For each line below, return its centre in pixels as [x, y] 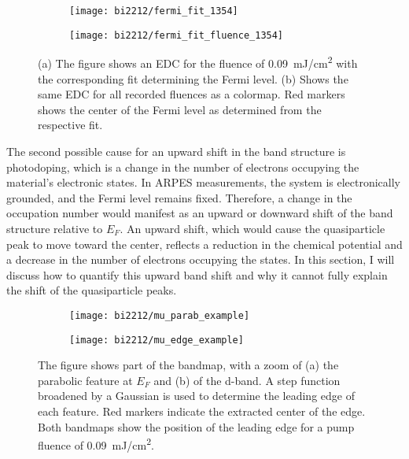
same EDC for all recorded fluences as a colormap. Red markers [192, 94]
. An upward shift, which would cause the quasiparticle [252, 228]
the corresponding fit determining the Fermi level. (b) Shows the [193, 78]
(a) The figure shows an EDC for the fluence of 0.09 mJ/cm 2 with [198, 62]
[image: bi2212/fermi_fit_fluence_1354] [177, 35]
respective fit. [70, 125]
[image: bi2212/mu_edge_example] [157, 340]
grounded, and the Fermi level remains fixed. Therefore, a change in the [179, 197]
